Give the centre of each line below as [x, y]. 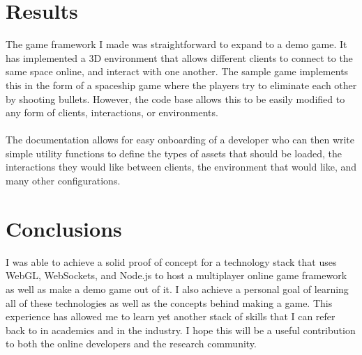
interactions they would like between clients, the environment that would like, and [181, 167]
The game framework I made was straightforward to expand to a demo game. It [176, 44]
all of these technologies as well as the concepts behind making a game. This [169, 302]
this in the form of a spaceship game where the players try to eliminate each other [181, 85]
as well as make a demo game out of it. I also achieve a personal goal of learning [177, 289]
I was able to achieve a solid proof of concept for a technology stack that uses [171, 261]
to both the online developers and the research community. [131, 344]
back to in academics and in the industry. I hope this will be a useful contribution [181, 330]
